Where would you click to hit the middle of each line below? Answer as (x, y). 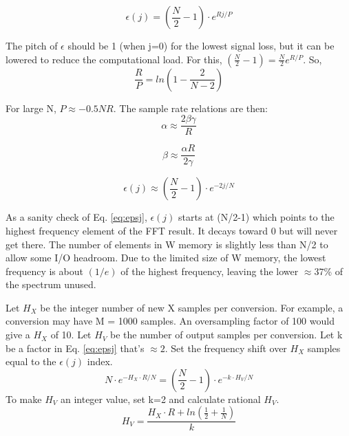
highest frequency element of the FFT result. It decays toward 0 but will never (172, 230)
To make (24, 399)
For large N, (31, 108)
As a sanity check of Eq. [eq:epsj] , (76, 217)
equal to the (31, 361)
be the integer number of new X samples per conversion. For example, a (192, 307)
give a (18, 335)
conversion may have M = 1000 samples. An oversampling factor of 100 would (170, 321)
